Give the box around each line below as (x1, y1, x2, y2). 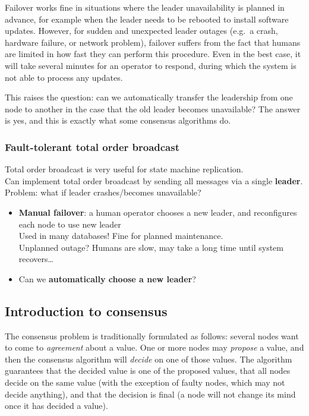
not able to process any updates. (5, 71, 123, 83)
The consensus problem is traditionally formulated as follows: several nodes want (5, 329, 299, 342)
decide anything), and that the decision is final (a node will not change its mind (5, 387, 296, 400)
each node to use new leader (18, 218, 121, 230)
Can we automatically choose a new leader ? (18, 272, 196, 285)
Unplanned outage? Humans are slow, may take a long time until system (18, 241, 283, 253)
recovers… (18, 253, 53, 265)
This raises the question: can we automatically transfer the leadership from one (5, 91, 293, 103)
